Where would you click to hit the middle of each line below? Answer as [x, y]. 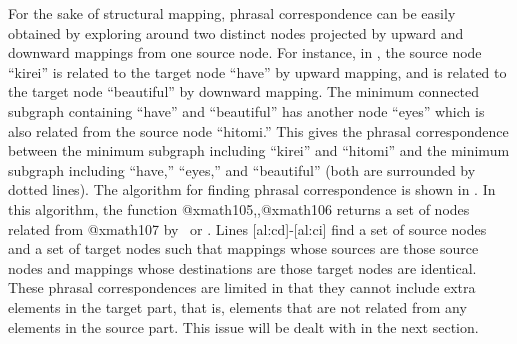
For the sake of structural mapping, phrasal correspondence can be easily [232, 13]
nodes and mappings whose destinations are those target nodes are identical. [242, 267]
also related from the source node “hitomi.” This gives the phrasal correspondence [258, 130]
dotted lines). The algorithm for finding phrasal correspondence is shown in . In [252, 189]
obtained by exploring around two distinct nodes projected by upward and [236, 32]
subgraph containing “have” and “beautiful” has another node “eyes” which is [246, 110]
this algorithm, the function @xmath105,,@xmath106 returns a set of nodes [239, 208]
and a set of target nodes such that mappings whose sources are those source [243, 248]
